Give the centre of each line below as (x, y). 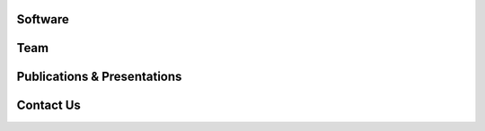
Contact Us (48, 105)
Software (43, 19)
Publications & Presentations (99, 77)
